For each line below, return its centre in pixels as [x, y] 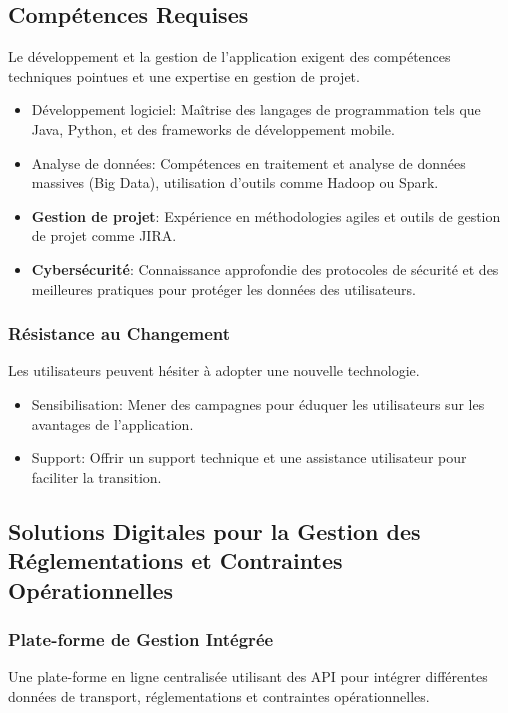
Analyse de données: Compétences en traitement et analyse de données [248, 162]
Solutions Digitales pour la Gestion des [214, 530]
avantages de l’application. [112, 423]
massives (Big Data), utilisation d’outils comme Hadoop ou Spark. [235, 182]
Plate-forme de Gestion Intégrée [141, 638]
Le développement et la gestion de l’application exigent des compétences [229, 56]
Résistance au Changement [119, 333]
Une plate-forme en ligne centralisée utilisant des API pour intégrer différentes [248, 676]
